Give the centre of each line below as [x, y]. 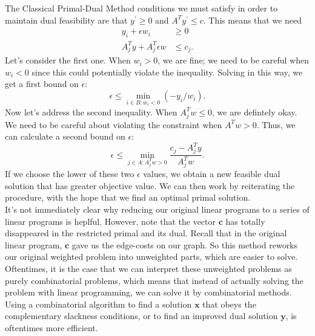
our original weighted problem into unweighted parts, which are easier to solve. [151, 257]
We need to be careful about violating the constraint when [114, 124]
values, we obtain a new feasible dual [212, 174]
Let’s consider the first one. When [68, 60]
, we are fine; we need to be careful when [233, 60]
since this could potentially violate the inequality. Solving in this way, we [167, 72]
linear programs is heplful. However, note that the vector [111, 221]
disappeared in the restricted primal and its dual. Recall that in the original [146, 233]
